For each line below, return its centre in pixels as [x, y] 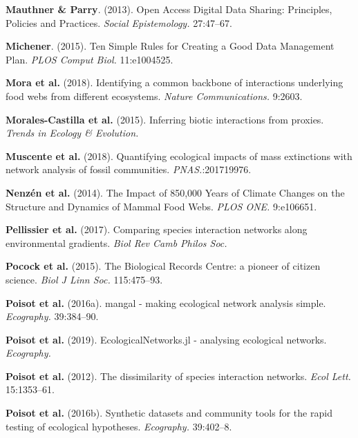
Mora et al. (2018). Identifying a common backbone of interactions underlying [175, 82]
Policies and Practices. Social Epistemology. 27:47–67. [119, 22]
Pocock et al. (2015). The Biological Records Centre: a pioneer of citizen [163, 266]
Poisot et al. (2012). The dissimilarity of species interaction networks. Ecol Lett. [178, 376]
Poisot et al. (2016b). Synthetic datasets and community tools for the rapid [169, 413]
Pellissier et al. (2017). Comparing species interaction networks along [157, 229]
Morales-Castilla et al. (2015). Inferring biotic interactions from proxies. [165, 119]
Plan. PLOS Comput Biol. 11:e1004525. [89, 59]
